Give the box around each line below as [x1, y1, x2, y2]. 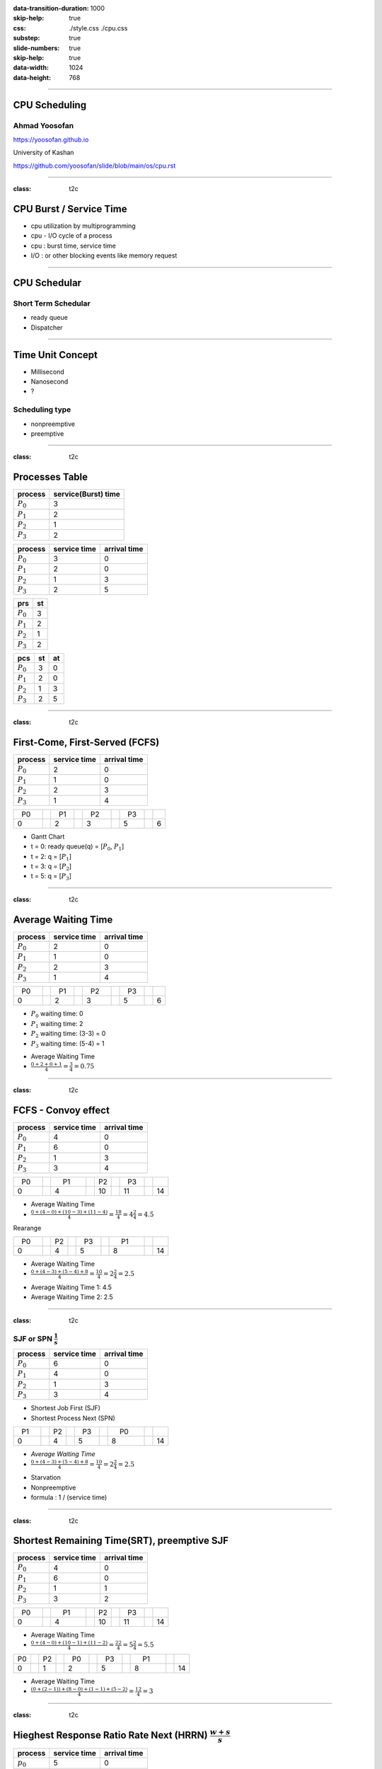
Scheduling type [13, 405, 71, 415]
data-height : [13, 73, 52, 81]
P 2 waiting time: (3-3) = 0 [30, 1030, 106, 1039]
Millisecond [30, 367, 64, 376]
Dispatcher [30, 323, 63, 332]
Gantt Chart [30, 832, 65, 841]
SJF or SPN [13, 1334, 53, 1344]
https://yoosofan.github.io [13, 135, 89, 144]
